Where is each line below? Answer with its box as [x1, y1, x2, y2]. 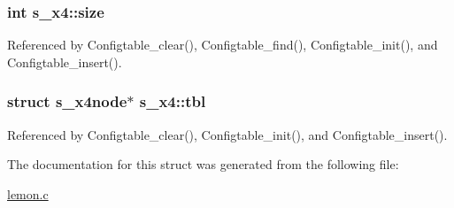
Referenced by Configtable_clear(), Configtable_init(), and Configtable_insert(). [7, 125, 448, 143]
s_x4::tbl [139, 90, 206, 112]
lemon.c [7, 184, 49, 203]
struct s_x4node [7, 90, 127, 112]
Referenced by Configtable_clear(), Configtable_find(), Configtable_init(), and [7, 35, 438, 54]
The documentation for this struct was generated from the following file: [7, 155, 399, 173]
